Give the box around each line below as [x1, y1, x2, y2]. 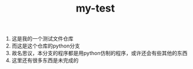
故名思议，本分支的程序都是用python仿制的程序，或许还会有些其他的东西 [11, 50, 188, 57]
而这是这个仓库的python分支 [11, 42, 80, 49]
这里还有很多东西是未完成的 [11, 57, 79, 64]
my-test [75, 2, 115, 15]
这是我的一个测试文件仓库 [11, 35, 74, 42]
